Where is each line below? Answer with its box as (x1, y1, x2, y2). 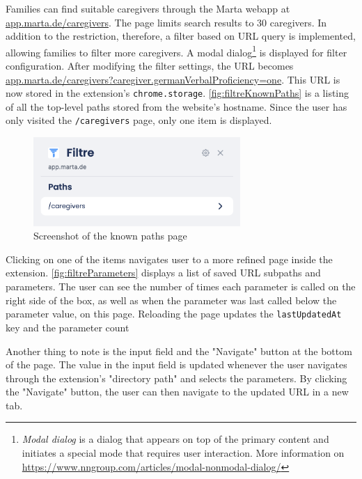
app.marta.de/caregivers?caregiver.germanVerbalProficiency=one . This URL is (6, 72, 340, 86)
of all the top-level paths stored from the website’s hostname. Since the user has (6, 99, 347, 113)
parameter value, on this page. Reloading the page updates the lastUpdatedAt (6, 306, 342, 321)
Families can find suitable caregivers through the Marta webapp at (6, 1, 290, 15)
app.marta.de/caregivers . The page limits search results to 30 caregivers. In (6, 15, 327, 29)
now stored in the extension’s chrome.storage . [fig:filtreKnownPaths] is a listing (6, 86, 349, 100)
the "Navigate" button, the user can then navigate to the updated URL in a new (6, 384, 349, 399)
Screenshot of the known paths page (33, 228, 187, 243)
